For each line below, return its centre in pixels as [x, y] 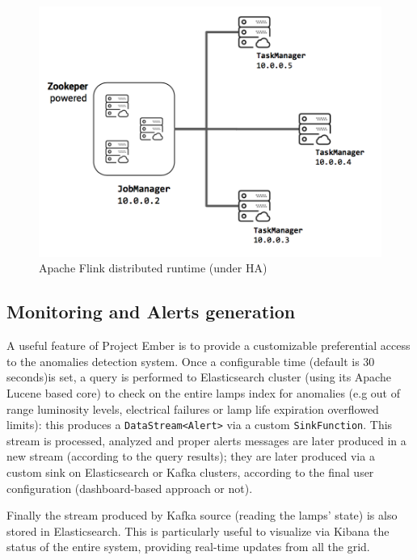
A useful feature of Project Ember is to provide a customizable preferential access [208, 345]
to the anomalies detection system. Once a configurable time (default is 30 [191, 361]
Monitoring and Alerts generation [151, 312]
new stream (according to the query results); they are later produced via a [191, 456]
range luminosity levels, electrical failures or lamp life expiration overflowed [193, 408]
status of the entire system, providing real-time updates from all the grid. [188, 547]
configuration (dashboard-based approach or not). [130, 488]
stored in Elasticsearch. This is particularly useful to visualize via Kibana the [198, 531]
